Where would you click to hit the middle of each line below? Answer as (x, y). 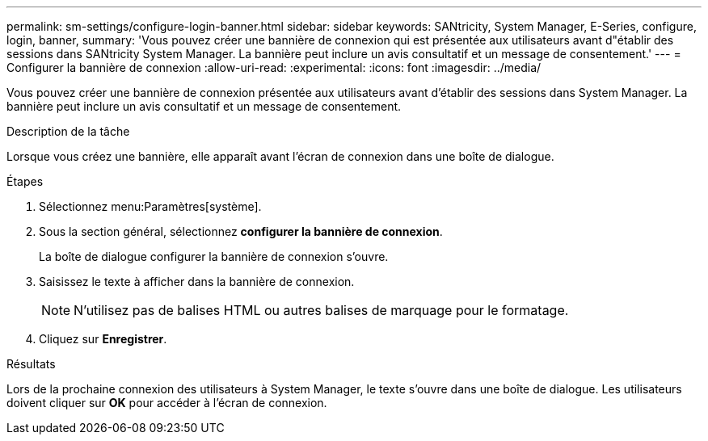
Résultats (31, 364)
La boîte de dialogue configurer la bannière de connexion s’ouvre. (214, 256)
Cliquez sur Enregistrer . (103, 339)
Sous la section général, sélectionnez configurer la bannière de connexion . (241, 231)
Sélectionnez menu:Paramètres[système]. (150, 206)
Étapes (25, 181)
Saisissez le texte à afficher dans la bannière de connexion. (197, 281)
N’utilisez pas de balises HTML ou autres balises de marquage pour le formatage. (321, 310)
